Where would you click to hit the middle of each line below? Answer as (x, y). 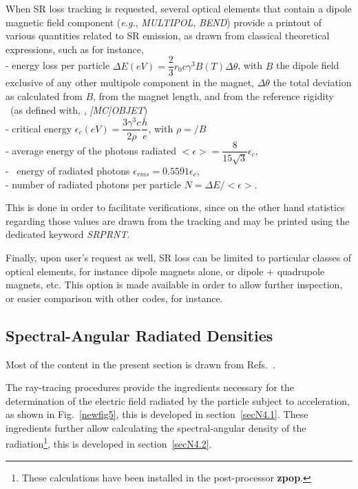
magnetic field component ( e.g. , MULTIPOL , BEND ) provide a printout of (164, 22)
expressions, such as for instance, (75, 49)
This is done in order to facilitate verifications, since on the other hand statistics (175, 207)
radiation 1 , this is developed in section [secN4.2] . (109, 443)
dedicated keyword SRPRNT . (68, 234)
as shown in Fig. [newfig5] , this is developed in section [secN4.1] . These (157, 414)
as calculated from (44, 96)
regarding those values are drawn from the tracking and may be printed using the (178, 220)
